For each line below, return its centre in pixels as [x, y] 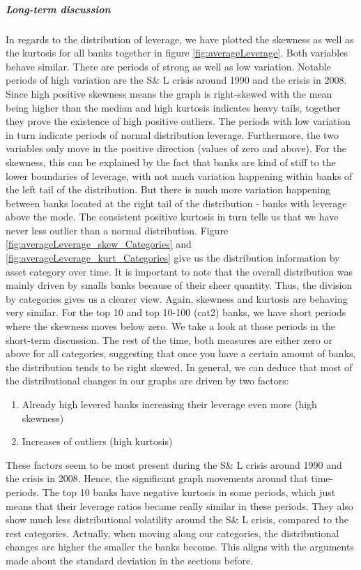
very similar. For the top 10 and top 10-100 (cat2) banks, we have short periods [176, 312]
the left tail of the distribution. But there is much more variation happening [168, 189]
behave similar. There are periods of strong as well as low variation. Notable [168, 66]
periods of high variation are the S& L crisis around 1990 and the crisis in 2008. [176, 80]
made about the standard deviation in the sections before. [129, 560]
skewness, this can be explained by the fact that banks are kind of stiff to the [171, 162]
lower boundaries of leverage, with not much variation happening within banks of [179, 175]
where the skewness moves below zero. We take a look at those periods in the [170, 326]
